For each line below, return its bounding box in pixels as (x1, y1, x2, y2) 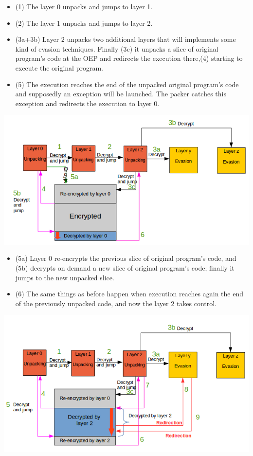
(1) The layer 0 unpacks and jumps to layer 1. (15, 1, 153, 11)
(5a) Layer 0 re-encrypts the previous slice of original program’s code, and (15, 253, 236, 263)
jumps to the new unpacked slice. (15, 272, 114, 282)
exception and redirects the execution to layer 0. (15, 98, 160, 108)
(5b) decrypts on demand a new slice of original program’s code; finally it (15, 262, 235, 273)
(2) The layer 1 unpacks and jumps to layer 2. (15, 18, 153, 28)
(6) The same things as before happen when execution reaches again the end (15, 289, 243, 299)
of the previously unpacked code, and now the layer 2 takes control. (15, 298, 217, 308)
